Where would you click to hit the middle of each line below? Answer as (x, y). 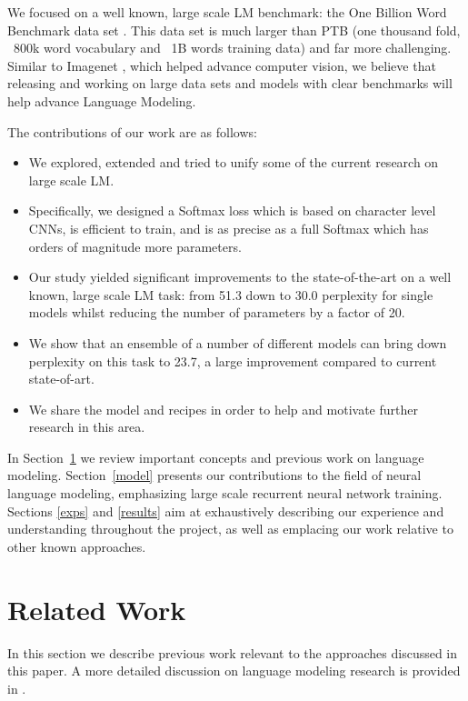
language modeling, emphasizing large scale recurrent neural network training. (225, 493)
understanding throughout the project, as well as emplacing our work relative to (230, 529)
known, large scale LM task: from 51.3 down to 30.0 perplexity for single (231, 294)
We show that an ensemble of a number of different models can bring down (238, 342)
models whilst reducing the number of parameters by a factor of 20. (217, 312)
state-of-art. (61, 379)
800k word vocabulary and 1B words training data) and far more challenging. (232, 48)
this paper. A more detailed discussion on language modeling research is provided (234, 671)
